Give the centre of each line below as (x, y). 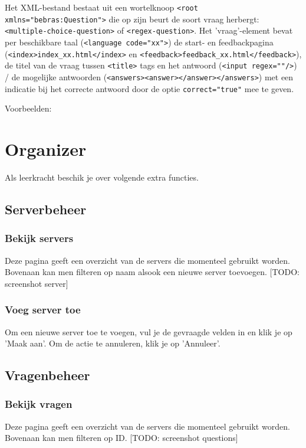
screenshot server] (37, 283)
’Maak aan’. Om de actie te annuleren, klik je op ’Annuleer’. (113, 343)
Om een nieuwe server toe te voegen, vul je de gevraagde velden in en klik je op (149, 331)
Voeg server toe (43, 310)
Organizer (46, 149)
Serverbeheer (46, 209)
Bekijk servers (39, 238)
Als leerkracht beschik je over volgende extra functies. (102, 177)
